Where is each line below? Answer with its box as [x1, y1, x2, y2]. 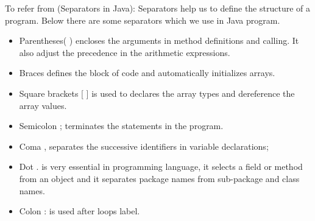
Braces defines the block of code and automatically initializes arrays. [19, 66, 275, 79]
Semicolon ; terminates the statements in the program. [19, 119, 224, 132]
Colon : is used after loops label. [19, 205, 140, 217]
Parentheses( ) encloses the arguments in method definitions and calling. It [19, 34, 299, 47]
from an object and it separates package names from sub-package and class [19, 172, 300, 184]
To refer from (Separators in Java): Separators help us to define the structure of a [5, 2, 310, 14]
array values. [19, 99, 67, 111]
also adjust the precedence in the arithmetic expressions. [19, 46, 230, 58]
